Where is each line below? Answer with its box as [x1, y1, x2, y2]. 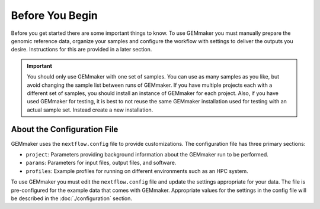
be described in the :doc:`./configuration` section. [11, 195, 133, 202]
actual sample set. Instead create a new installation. [27, 106, 153, 113]
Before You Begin [11, 9, 98, 22]
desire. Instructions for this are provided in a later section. [11, 46, 152, 53]
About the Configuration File [11, 125, 119, 135]
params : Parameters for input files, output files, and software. [25, 159, 177, 166]
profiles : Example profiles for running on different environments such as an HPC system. [25, 167, 248, 174]
